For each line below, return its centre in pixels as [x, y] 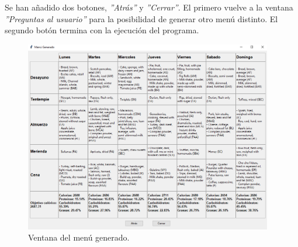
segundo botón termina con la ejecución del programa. [102, 30]
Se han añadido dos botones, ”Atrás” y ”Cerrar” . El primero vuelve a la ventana [149, 7]
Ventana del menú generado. [79, 237]
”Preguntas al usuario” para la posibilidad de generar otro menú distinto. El [141, 18]
